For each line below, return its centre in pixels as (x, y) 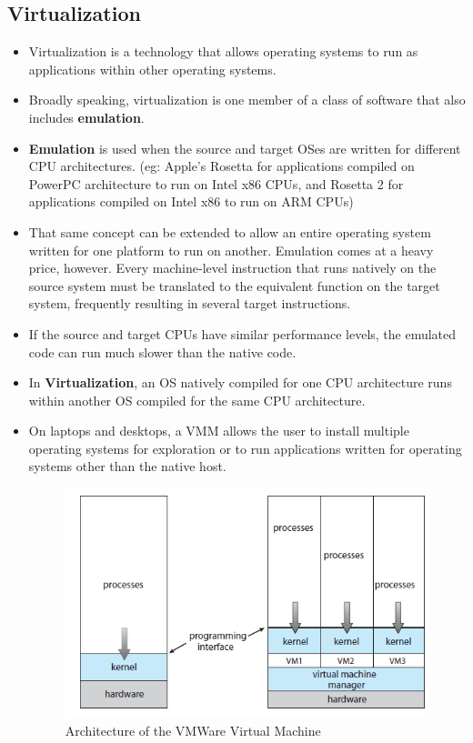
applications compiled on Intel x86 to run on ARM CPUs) (191, 201)
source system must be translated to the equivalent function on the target (234, 285)
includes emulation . (86, 117)
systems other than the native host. (127, 466)
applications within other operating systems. (152, 69)
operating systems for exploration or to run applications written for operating (245, 448)
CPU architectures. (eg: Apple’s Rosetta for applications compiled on (221, 166)
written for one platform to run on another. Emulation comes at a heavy (231, 250)
